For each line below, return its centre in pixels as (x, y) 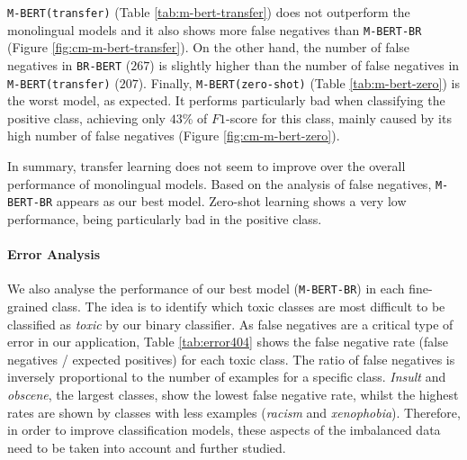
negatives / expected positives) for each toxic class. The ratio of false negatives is (231, 359)
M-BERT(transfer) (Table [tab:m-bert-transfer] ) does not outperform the (209, 12)
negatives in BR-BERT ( (69, 64)
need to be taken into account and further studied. (147, 447)
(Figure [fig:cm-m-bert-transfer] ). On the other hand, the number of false (209, 47)
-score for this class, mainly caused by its (338, 117)
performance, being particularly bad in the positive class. (165, 218)
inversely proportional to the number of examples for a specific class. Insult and (227, 377)
